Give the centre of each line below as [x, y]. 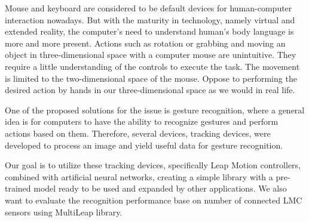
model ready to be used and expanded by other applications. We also [160, 188]
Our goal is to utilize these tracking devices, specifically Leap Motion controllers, [153, 165]
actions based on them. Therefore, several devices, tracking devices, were [138, 133]
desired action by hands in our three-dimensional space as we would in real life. [150, 90]
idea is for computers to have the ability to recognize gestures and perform [142, 121]
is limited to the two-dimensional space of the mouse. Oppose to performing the [151, 78]
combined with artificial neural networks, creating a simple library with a [139, 176]
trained [18, 188]
